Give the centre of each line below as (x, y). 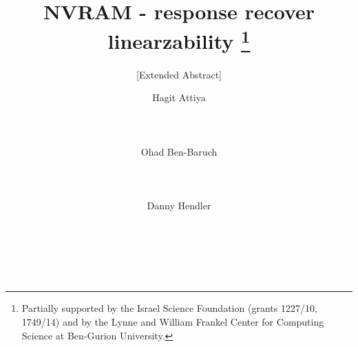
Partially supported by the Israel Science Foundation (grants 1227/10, (169, 308)
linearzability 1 (179, 40)
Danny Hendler (179, 205)
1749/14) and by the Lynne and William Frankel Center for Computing (173, 321)
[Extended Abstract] (179, 74)
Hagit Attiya (179, 97)
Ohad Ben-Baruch (179, 151)
